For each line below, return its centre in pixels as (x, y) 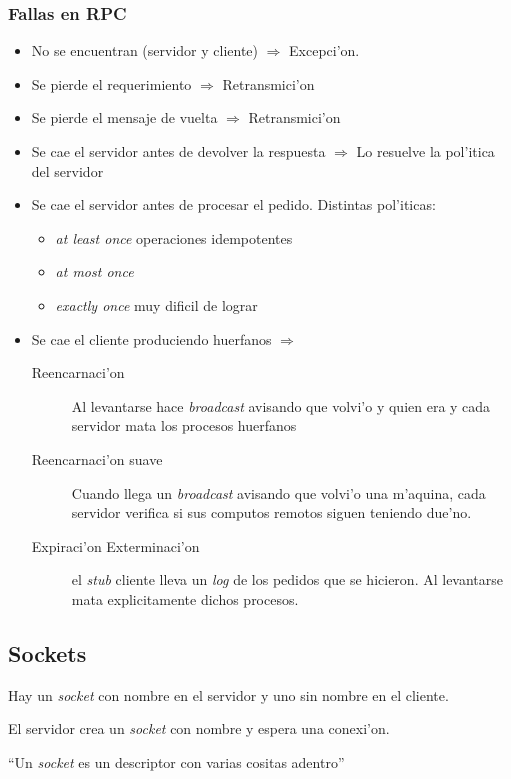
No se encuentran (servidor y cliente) (144, 50)
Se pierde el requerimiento (111, 83)
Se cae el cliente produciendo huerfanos (151, 338)
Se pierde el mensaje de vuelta (124, 117)
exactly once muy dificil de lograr (156, 304)
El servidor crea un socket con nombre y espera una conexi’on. (199, 728)
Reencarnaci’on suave (97, 458)
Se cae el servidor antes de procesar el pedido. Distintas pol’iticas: (233, 204)
